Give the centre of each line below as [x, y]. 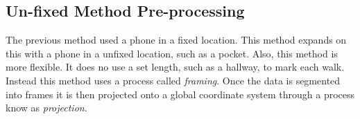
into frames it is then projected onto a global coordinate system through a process [180, 94]
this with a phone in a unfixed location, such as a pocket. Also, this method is [172, 53]
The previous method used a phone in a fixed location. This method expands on [176, 40]
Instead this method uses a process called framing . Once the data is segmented [173, 80]
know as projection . [46, 108]
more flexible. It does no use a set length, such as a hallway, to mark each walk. [175, 67]
